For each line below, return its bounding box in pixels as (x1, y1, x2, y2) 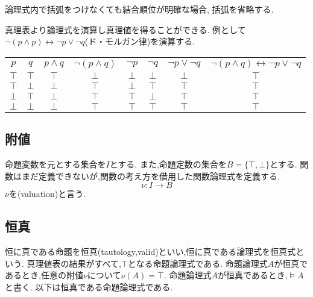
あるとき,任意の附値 (5, 269, 83, 281)
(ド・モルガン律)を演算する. (84, 35, 195, 48)
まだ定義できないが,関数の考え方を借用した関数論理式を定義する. (21, 169, 280, 182)
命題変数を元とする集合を (5, 157, 106, 170)
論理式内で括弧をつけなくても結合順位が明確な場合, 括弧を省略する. (5, 3, 274, 15)
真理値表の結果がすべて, (27, 257, 121, 269)
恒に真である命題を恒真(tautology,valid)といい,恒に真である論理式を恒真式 (5, 245, 296, 257)
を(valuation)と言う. (8, 187, 86, 200)
